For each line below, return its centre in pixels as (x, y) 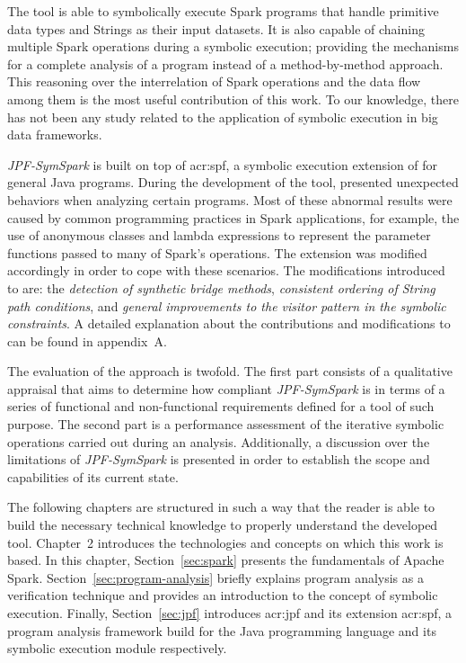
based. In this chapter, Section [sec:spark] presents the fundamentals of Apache (226, 560)
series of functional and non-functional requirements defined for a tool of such (221, 406)
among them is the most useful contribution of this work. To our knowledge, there (233, 99)
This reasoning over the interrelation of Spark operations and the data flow (214, 81)
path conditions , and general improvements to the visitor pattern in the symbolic (227, 305)
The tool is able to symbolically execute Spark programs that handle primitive (223, 11)
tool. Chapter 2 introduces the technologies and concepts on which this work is (225, 542)
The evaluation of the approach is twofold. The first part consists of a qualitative (230, 371)
